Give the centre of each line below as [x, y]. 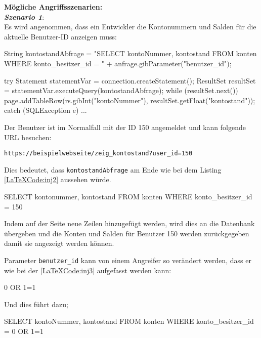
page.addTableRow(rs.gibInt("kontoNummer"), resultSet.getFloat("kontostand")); [130, 100]
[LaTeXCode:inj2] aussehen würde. [58, 179]
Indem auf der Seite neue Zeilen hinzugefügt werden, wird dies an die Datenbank [129, 223]
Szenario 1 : [24, 16]
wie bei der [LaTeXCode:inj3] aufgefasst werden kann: [88, 270]
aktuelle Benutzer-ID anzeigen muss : [61, 36]
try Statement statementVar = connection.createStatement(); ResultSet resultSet [130, 80]
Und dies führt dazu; [36, 304]
